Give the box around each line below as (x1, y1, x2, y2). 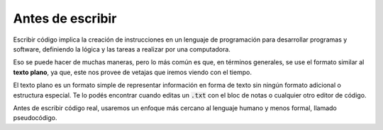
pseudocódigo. (13, 114, 57, 122)
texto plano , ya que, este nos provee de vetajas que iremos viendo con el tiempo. (13, 68, 252, 76)
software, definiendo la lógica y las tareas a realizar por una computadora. (13, 45, 231, 53)
